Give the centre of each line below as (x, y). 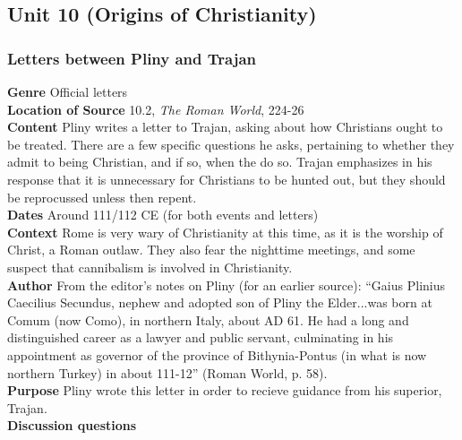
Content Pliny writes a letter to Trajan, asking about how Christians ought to (225, 127)
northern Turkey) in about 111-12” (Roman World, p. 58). (167, 372)
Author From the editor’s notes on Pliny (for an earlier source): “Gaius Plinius (226, 285)
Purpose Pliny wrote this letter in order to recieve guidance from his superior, (225, 390)
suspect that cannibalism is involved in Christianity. (150, 267)
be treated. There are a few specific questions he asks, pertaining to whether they (231, 144)
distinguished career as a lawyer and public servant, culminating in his (201, 337)
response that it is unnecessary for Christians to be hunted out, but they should (227, 179)
